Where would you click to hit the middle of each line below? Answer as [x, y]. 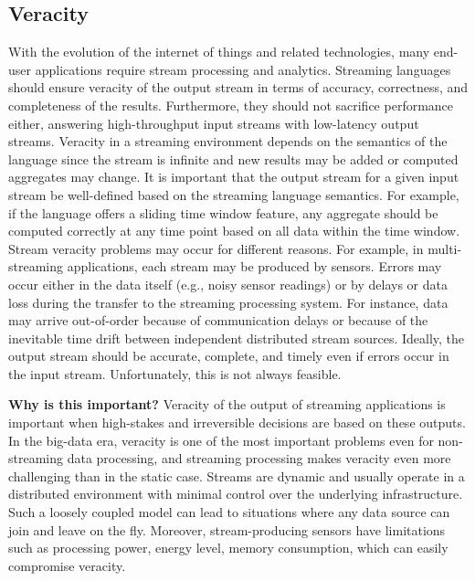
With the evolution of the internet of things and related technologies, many [219, 52]
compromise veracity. [67, 565]
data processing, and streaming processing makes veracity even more [259, 458]
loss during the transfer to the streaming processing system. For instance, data [228, 302]
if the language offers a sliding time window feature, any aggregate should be [223, 212]
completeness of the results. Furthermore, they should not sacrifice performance [231, 105]
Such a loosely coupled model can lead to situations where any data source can [229, 512]
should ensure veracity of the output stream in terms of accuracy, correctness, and [238, 87]
